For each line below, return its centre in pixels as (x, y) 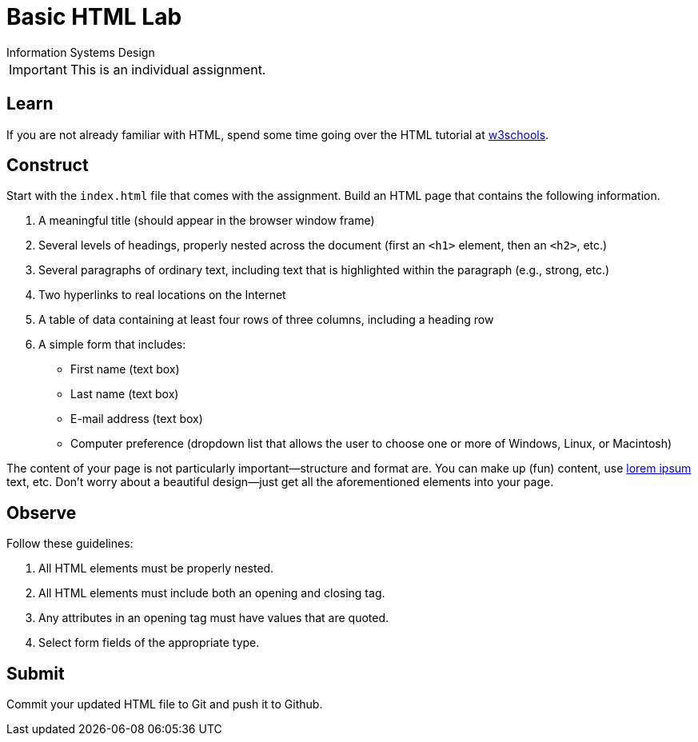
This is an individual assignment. (168, 69)
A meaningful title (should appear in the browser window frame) (207, 221)
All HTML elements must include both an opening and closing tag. (212, 593)
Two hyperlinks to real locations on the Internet (162, 295)
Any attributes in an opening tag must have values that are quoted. (214, 618)
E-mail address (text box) (137, 419)
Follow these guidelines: (70, 544)
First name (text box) (125, 369)
